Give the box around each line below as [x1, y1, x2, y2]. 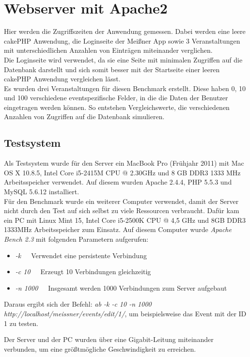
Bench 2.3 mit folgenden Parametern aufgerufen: [4, 234, 149, 244]
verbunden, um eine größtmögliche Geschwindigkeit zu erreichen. [4, 343, 196, 354]
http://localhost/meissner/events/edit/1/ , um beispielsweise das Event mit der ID [4, 308, 247, 318]
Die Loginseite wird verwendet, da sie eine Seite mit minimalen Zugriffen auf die [4, 54, 243, 64]
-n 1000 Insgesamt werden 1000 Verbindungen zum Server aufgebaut [15, 282, 227, 293]
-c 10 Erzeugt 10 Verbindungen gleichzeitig [15, 266, 151, 277]
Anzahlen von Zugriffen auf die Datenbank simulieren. [4, 111, 165, 122]
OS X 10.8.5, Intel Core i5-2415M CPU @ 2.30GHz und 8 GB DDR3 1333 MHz [4, 167, 241, 177]
